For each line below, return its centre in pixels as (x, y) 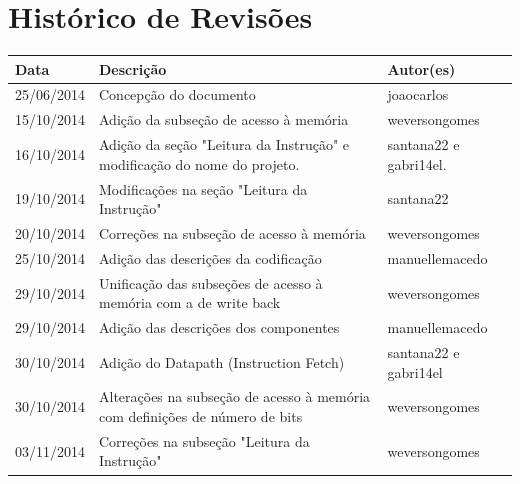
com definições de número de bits (201, 416)
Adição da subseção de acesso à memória (224, 119)
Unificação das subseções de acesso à (211, 282)
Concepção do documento (177, 94)
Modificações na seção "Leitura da (203, 188)
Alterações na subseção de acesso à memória (235, 396)
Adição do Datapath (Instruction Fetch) (222, 361)
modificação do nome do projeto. (199, 163)
